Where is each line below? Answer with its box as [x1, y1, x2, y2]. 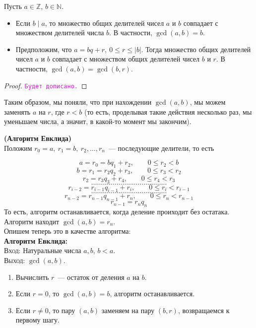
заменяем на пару [101, 305, 155, 315]
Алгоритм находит [4, 216, 60, 226]
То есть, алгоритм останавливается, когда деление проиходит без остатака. [4, 206, 230, 216]
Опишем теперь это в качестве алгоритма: [4, 226, 131, 236]
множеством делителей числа [15, 27, 104, 38]
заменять [4, 106, 31, 117]
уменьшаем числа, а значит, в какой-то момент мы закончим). [4, 116, 192, 127]
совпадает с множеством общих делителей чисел [52, 54, 200, 64]
